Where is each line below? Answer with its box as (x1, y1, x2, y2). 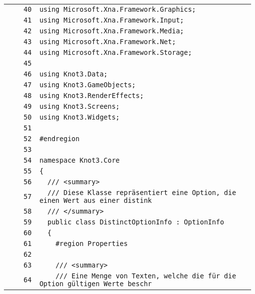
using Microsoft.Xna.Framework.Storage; (39, 49, 192, 56)
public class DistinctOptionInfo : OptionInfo (47, 218, 224, 226)
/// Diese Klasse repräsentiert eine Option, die (47, 189, 236, 196)
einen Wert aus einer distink (39, 196, 152, 204)
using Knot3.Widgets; (39, 113, 120, 121)
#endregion (39, 135, 80, 143)
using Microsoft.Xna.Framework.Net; (39, 38, 176, 46)
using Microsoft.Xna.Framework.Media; (39, 27, 184, 35)
